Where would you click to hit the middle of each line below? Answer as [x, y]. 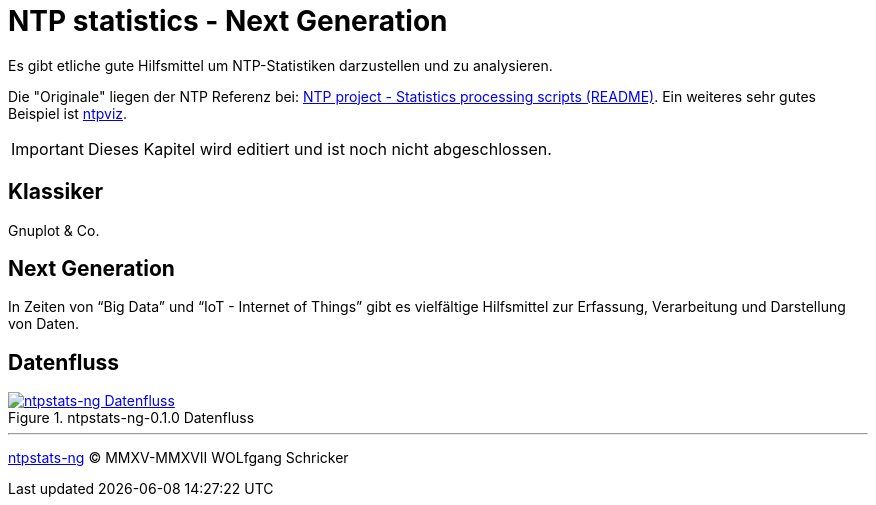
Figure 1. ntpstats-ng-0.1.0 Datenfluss [131, 418]
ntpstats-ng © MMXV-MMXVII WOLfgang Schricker [178, 458]
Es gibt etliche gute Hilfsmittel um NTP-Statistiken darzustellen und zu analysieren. [280, 65]
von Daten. [44, 324]
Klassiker [55, 192]
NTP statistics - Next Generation [228, 21]
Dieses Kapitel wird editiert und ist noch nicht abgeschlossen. [319, 148]
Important [47, 148]
